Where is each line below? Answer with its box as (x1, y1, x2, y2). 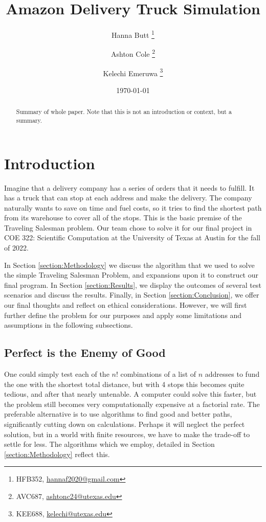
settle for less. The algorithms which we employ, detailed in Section (4, 439, 215, 449)
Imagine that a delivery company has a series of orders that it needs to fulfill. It (4, 182, 255, 193)
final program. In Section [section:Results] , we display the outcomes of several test (4, 279, 261, 290)
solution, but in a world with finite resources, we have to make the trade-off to (4, 428, 250, 439)
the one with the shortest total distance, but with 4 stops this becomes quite (4, 378, 245, 389)
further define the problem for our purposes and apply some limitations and (4, 309, 242, 320)
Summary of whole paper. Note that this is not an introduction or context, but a (16, 107, 232, 116)
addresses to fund (205, 369, 260, 379)
